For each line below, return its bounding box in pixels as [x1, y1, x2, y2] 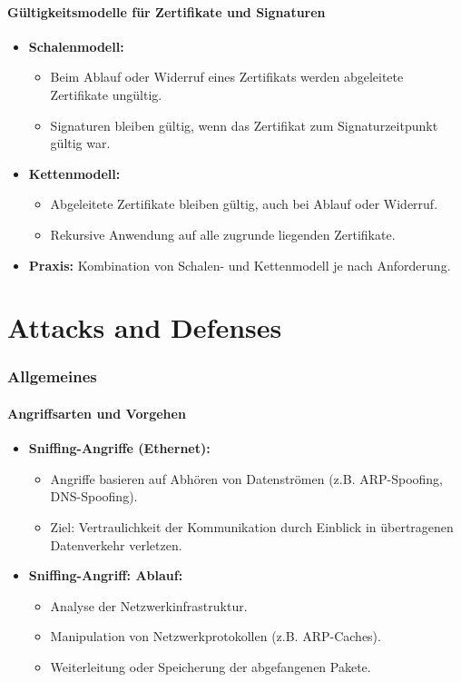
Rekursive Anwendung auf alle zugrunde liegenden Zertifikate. [50, 224, 396, 243]
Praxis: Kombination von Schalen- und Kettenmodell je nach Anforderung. [28, 255, 451, 274]
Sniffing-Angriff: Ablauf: [28, 566, 183, 585]
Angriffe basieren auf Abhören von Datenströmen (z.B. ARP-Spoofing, [50, 469, 443, 488]
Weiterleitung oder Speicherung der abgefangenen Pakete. [50, 657, 371, 676]
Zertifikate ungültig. [50, 84, 162, 104]
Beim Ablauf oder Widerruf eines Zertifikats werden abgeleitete [50, 67, 404, 86]
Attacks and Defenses [7, 309, 282, 346]
